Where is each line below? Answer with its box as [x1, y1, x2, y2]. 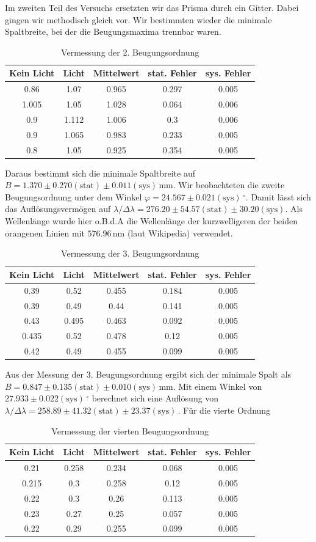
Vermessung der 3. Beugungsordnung [61, 247, 199, 260]
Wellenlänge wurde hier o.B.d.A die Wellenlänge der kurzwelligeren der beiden [5, 214, 298, 227]
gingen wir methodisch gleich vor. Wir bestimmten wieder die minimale [5, 13, 272, 26]
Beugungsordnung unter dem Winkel [5, 190, 142, 203]
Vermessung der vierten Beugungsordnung [51, 424, 209, 437]
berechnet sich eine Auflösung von [92, 392, 219, 405]
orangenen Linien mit [5, 226, 85, 239]
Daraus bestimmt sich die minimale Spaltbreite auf [5, 166, 196, 179]
